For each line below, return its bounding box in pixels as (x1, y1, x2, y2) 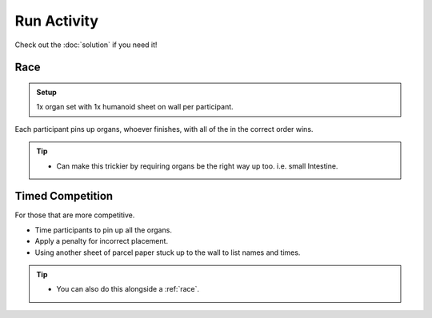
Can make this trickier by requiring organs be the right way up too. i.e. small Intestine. (56, 161, 338, 171)
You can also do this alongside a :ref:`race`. (56, 284, 200, 294)
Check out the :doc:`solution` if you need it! (14, 40, 158, 50)
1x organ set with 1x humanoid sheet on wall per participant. (36, 102, 234, 112)
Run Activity (14, 12, 99, 30)
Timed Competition (14, 189, 114, 203)
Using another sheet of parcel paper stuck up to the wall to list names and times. (34, 248, 301, 257)
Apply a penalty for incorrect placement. (34, 237, 168, 246)
